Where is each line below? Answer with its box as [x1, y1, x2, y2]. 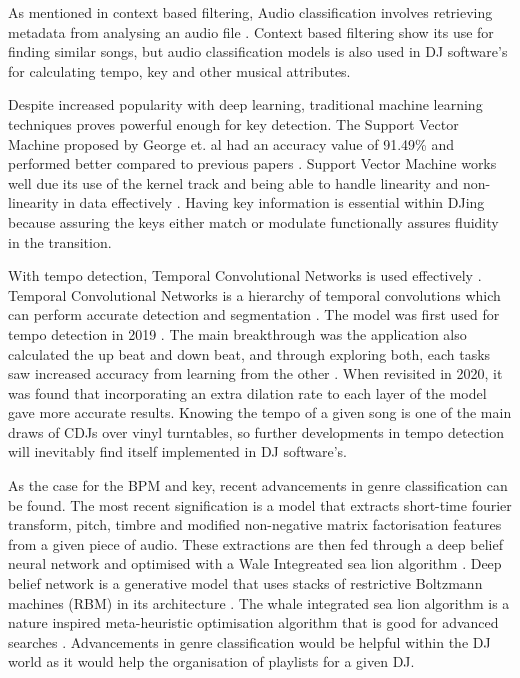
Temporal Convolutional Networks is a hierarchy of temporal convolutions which [8, 284, 501, 305]
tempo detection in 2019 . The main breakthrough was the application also [8, 323, 467, 344]
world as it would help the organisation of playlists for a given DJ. [8, 651, 415, 672]
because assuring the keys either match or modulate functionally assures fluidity [8, 211, 499, 232]
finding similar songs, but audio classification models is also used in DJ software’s [8, 41, 508, 62]
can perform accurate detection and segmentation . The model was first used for [8, 304, 500, 325]
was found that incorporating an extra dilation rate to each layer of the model [8, 382, 487, 403]
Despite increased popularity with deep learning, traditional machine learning [8, 94, 483, 115]
